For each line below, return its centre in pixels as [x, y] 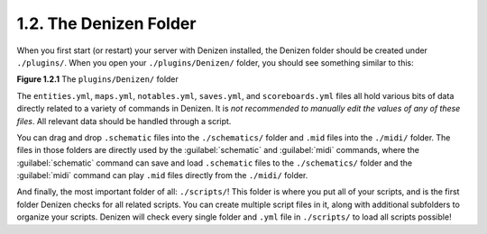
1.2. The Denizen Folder [106, 23]
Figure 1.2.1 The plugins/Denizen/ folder [98, 79]
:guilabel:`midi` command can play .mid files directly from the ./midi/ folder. [162, 175]
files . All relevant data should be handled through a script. [124, 121]
